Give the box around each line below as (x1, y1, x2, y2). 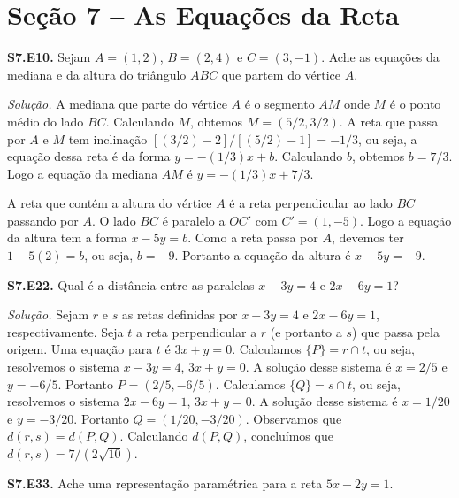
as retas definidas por (121, 305, 238, 324)
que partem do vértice (221, 65, 341, 83)
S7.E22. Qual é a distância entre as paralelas (7, 275, 255, 294)
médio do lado (7, 111, 84, 130)
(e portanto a (270, 322, 342, 341)
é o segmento (244, 95, 315, 113)
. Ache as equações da (321, 48, 440, 66)
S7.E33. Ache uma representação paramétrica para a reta (7, 474, 323, 492)
